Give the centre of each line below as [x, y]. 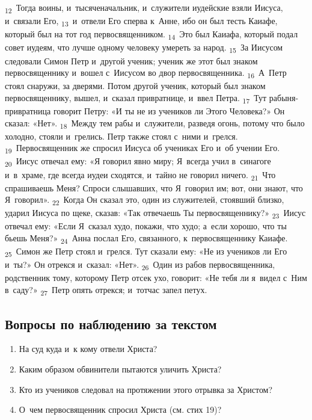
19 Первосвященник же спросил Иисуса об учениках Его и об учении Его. [142, 149]
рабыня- [284, 97]
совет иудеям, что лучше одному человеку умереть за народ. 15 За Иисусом [144, 48]
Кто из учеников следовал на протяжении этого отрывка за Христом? [146, 389]
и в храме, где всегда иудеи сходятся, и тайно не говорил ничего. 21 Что [140, 175]
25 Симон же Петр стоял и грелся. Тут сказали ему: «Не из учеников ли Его [146, 252]
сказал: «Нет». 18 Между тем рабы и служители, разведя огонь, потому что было [155, 123]
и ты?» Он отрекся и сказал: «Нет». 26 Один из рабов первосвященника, [140, 265]
